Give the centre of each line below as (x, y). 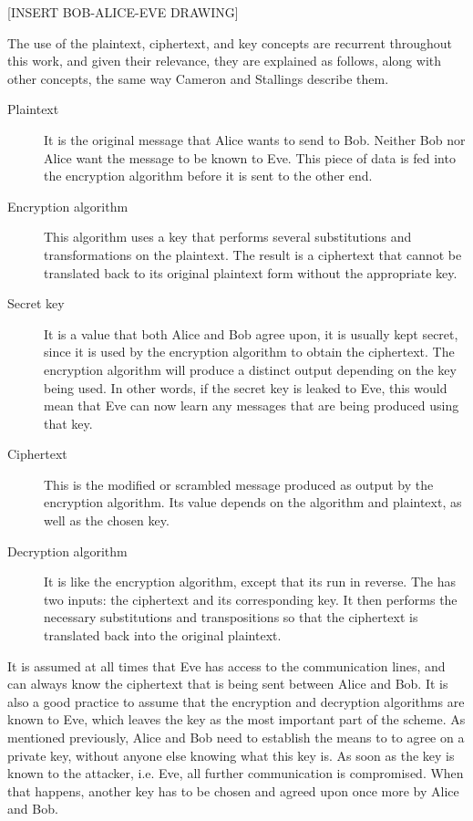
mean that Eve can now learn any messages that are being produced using (252, 405)
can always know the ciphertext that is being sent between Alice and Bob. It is (228, 684)
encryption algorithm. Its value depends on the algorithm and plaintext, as (253, 502)
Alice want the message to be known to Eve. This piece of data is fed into (250, 157)
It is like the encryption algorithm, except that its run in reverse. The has (250, 582)
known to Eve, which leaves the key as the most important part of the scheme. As (236, 719)
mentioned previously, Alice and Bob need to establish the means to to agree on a (236, 737)
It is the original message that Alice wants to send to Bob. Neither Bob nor (255, 139)
